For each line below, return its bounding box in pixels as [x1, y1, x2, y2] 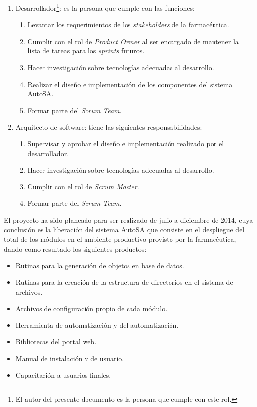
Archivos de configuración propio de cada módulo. [15, 303, 168, 314]
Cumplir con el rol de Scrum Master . [27, 181, 139, 191]
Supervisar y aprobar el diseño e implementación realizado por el [27, 138, 224, 148]
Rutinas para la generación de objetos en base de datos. [15, 260, 184, 271]
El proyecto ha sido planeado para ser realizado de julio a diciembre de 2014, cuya [4, 214, 253, 225]
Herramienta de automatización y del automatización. [15, 319, 179, 330]
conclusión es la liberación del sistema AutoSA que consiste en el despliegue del [4, 224, 245, 234]
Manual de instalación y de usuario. [15, 353, 124, 363]
